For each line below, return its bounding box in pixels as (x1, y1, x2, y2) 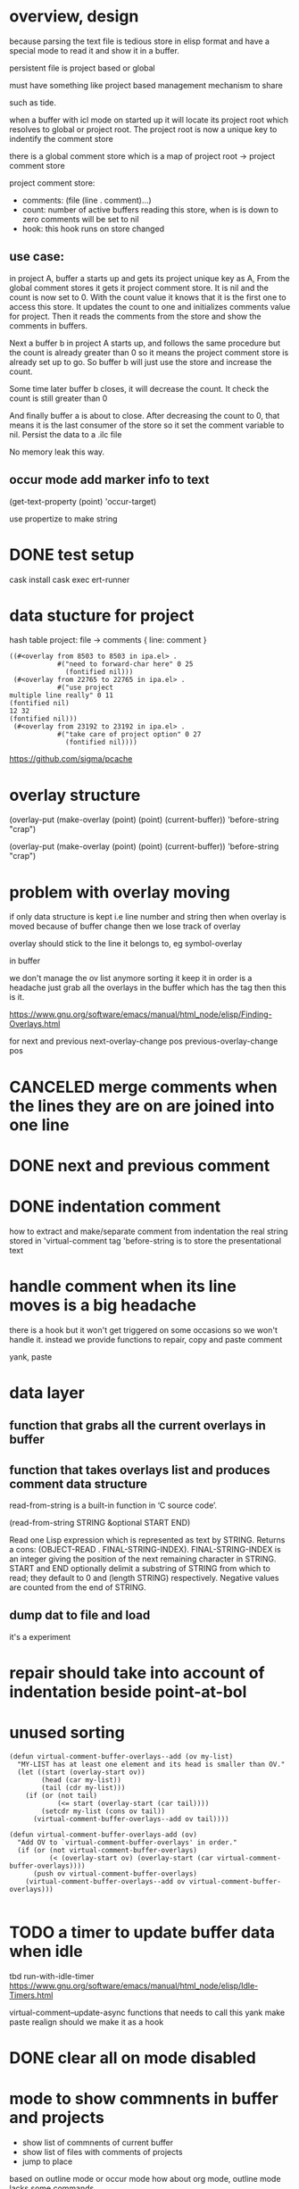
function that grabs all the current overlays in (9, 1418, 266, 1434)
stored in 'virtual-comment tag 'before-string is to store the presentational (9, 1235, 282, 1246)
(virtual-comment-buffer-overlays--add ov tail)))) (32, 1814, 229, 1823)
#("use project (56, 683, 114, 693)
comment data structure (9, 1476, 147, 1492)
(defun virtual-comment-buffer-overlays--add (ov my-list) (9, 1752, 234, 1760)
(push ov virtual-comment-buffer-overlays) (32, 1869, 198, 1878)
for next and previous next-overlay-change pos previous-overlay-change (9, 1036, 278, 1046)
